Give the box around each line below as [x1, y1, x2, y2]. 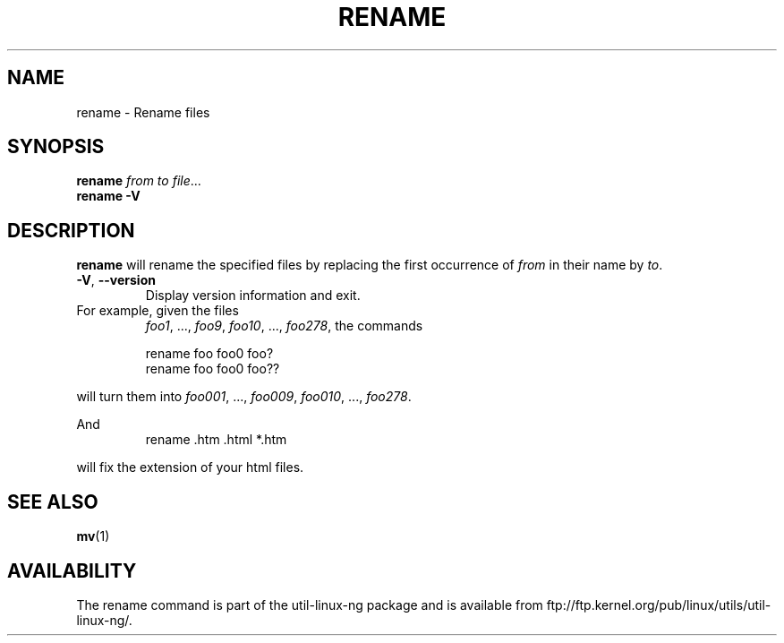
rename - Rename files [76, 104, 210, 120]
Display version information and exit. [145, 287, 361, 304]
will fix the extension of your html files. [76, 459, 304, 476]
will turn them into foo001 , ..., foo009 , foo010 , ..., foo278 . [76, 389, 412, 405]
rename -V [76, 188, 141, 204]
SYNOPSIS [7, 135, 105, 159]
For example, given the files [76, 303, 239, 319]
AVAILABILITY [7, 559, 137, 582]
